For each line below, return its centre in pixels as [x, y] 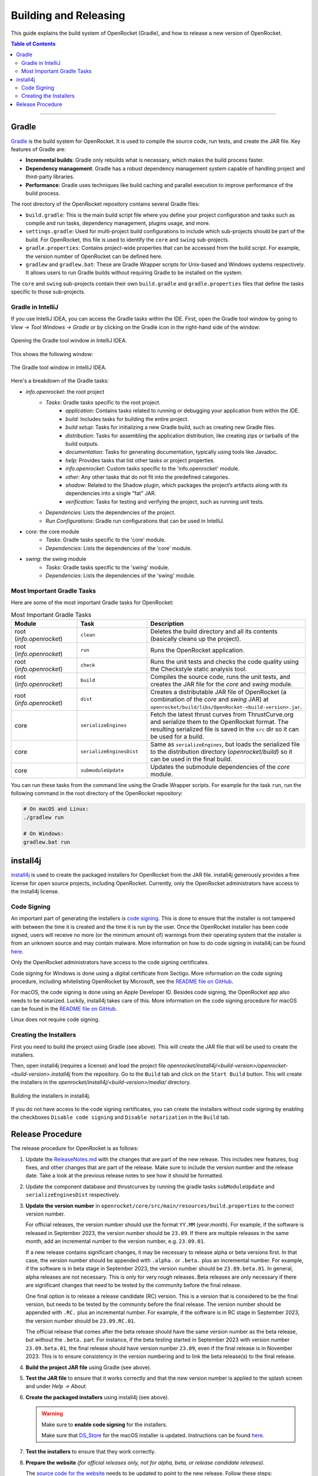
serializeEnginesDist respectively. [73, 1195]
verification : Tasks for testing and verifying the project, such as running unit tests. [165, 501]
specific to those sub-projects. [48, 292]
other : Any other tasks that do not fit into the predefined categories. [148, 477]
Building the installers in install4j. [51, 1096]
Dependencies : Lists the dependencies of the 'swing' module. [120, 575]
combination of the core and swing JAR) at [210, 699]
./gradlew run [44, 817]
